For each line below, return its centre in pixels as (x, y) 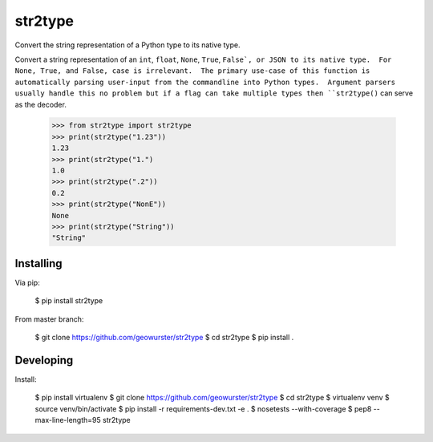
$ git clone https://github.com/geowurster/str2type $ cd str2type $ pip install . (164, 338)
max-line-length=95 (68, 420)
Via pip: (27, 282)
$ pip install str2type (69, 301)
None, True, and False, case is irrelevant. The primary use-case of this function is (192, 71)
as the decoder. (41, 104)
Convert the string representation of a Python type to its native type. (127, 45)
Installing (39, 264)
